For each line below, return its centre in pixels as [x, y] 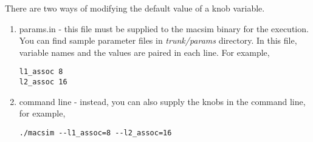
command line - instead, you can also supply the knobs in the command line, [162, 101]
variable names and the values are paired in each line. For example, [144, 52]
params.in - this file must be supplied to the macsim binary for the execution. [164, 28]
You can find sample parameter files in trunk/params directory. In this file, [158, 40]
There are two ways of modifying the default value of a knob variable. [135, 8]
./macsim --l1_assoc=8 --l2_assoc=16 [95, 133]
